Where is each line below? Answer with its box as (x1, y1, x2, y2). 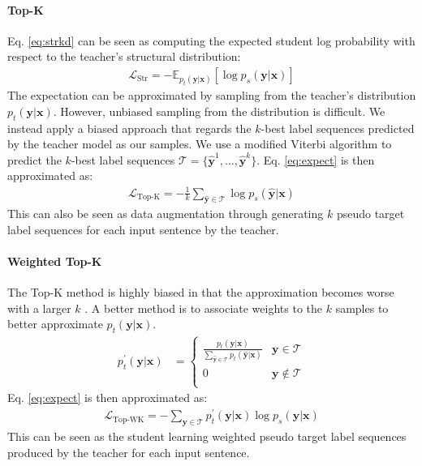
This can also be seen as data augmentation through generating (7, 205, 324, 222)
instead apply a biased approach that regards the (7, 119, 252, 136)
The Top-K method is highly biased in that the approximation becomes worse (7, 284, 394, 301)
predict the (7, 151, 62, 168)
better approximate (7, 315, 103, 332)
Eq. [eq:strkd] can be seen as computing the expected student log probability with (7, 32, 416, 49)
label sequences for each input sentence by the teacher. (7, 220, 279, 237)
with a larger (7, 299, 71, 316)
